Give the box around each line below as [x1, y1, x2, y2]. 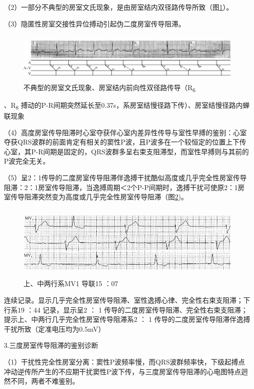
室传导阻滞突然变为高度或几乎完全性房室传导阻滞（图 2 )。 [4, 192, 188, 202]
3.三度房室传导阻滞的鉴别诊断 [4, 340, 98, 350]
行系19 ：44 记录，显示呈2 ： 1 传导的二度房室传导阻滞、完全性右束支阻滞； [4, 304, 248, 315]
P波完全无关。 [4, 156, 50, 166]
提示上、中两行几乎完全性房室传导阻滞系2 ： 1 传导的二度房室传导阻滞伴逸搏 [4, 314, 250, 324]
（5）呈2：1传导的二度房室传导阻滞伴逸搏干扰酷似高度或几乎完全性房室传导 [4, 172, 247, 182]
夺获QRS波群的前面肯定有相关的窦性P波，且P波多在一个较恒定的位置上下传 [4, 137, 247, 147]
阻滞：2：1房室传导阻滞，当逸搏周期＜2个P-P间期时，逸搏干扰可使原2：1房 [4, 182, 245, 192]
